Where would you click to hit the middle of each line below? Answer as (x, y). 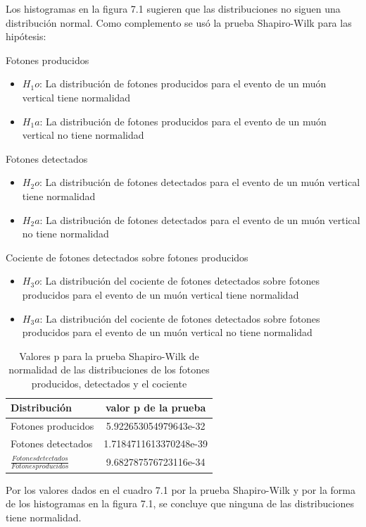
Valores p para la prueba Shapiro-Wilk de (109, 355)
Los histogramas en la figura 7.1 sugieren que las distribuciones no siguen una (173, 8)
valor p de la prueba (156, 408)
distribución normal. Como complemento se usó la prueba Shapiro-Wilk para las (179, 22)
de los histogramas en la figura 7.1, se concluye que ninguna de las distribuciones (180, 503)
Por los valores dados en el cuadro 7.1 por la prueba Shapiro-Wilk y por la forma (181, 489)
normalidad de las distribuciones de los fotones (109, 370)
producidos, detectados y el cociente (109, 383)
